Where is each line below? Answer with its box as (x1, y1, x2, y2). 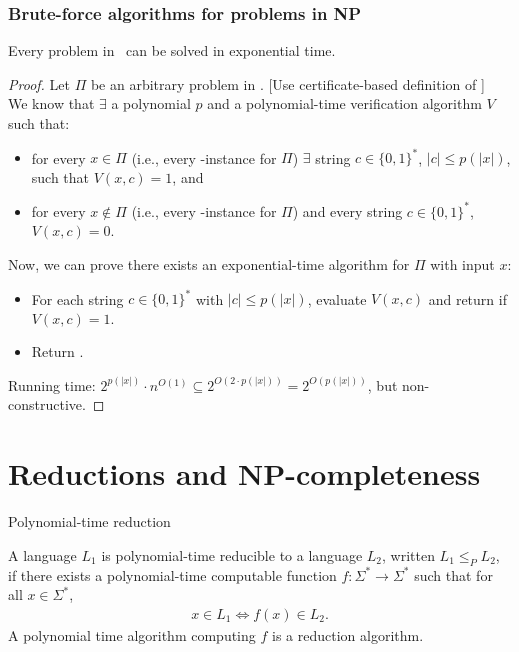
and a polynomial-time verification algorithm (207, 93, 482, 114)
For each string (31, 288, 124, 309)
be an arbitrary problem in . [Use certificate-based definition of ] (90, 73, 485, 94)
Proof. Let (8, 73, 70, 94)
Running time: (8, 374, 96, 395)
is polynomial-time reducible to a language (101, 544, 363, 565)
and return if (428, 288, 507, 309)
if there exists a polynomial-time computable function (8, 564, 337, 585)
